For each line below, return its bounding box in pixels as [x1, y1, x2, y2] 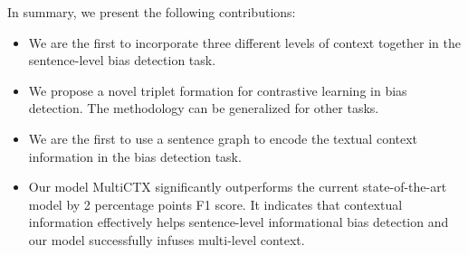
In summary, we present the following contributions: [7, 3, 296, 21]
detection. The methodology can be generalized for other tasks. [28, 99, 379, 118]
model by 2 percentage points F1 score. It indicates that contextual [28, 194, 403, 213]
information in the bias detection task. [28, 146, 242, 165]
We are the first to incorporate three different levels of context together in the [28, 33, 461, 52]
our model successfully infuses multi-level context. [28, 230, 305, 249]
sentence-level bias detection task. [28, 51, 216, 70]
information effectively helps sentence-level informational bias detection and [28, 212, 449, 231]
